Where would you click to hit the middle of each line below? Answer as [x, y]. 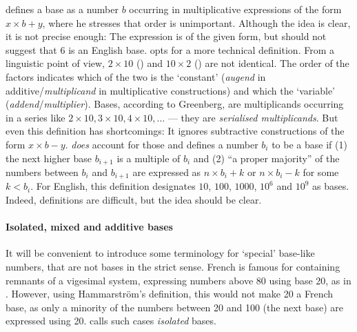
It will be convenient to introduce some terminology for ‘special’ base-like [160, 253]
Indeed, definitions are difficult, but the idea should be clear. [134, 200]
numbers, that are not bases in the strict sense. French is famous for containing [173, 267]
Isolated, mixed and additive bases [89, 227]
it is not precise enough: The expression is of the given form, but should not [166, 36]
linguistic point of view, [55, 63]
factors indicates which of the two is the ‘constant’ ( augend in [136, 76]
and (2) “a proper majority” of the [266, 158]
